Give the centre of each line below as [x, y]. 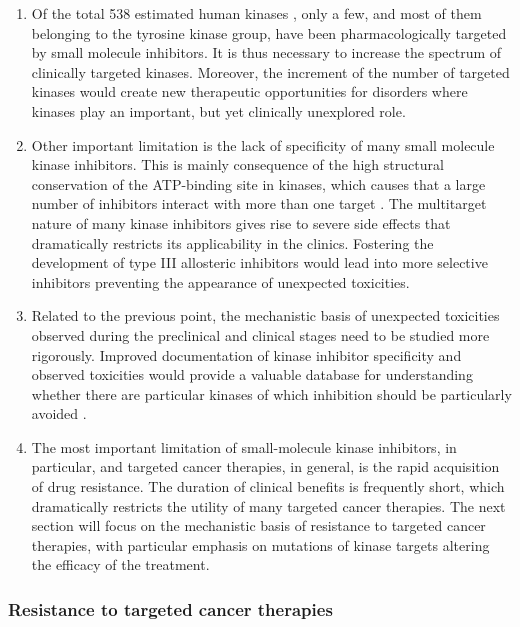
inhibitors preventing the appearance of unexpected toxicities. [220, 281]
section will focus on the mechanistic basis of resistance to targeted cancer [258, 525]
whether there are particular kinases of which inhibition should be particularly [271, 393]
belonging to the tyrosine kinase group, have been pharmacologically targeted [269, 32]
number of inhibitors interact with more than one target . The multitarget [259, 203]
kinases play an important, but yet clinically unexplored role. [218, 110]
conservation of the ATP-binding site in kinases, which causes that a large [258, 183]
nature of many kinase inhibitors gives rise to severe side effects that [241, 222]
